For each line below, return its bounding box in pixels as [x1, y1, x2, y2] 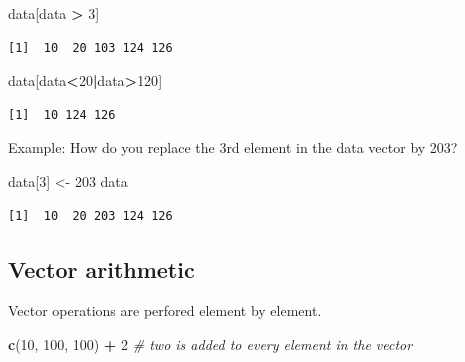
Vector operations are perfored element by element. [8, 300, 322, 321]
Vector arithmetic [8, 253, 195, 284]
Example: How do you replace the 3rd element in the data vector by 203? [8, 137, 458, 158]
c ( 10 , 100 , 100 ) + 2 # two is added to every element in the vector [8, 333, 413, 354]
